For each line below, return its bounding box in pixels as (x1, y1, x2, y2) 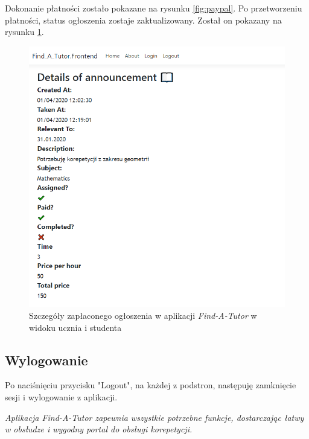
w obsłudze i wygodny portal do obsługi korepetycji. (5, 423, 193, 435)
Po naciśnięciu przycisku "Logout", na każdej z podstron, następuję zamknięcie (5, 379, 296, 391)
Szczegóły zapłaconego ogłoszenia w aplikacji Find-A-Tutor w (29, 309, 257, 321)
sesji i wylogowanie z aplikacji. (5, 390, 118, 403)
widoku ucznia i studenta (29, 321, 122, 333)
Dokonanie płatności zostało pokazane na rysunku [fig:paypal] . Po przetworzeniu (5, 2, 302, 14)
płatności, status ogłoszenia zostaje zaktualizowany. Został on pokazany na (5, 13, 282, 26)
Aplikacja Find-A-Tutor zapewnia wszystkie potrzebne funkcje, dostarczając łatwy (5, 411, 304, 423)
